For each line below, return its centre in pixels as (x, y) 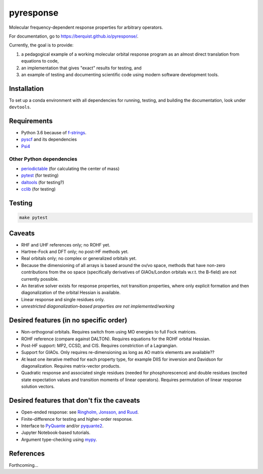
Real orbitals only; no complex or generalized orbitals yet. (79, 258)
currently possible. (40, 279)
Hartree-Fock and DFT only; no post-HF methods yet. (75, 252)
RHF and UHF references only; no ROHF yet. (66, 245)
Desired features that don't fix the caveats (75, 401)
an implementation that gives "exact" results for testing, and (81, 68)
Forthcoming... (24, 465)
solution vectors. (38, 387)
